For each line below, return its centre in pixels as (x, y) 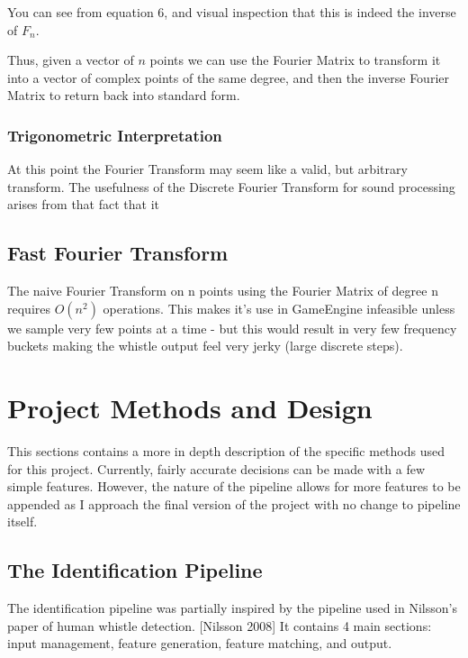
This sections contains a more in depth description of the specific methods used (226, 451)
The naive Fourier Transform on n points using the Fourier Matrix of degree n (223, 291)
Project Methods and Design (190, 408)
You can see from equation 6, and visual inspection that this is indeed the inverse (232, 12)
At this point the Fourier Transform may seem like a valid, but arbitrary (207, 169)
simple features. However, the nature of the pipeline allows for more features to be (234, 486)
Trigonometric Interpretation (115, 135)
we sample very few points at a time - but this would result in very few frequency (232, 328)
